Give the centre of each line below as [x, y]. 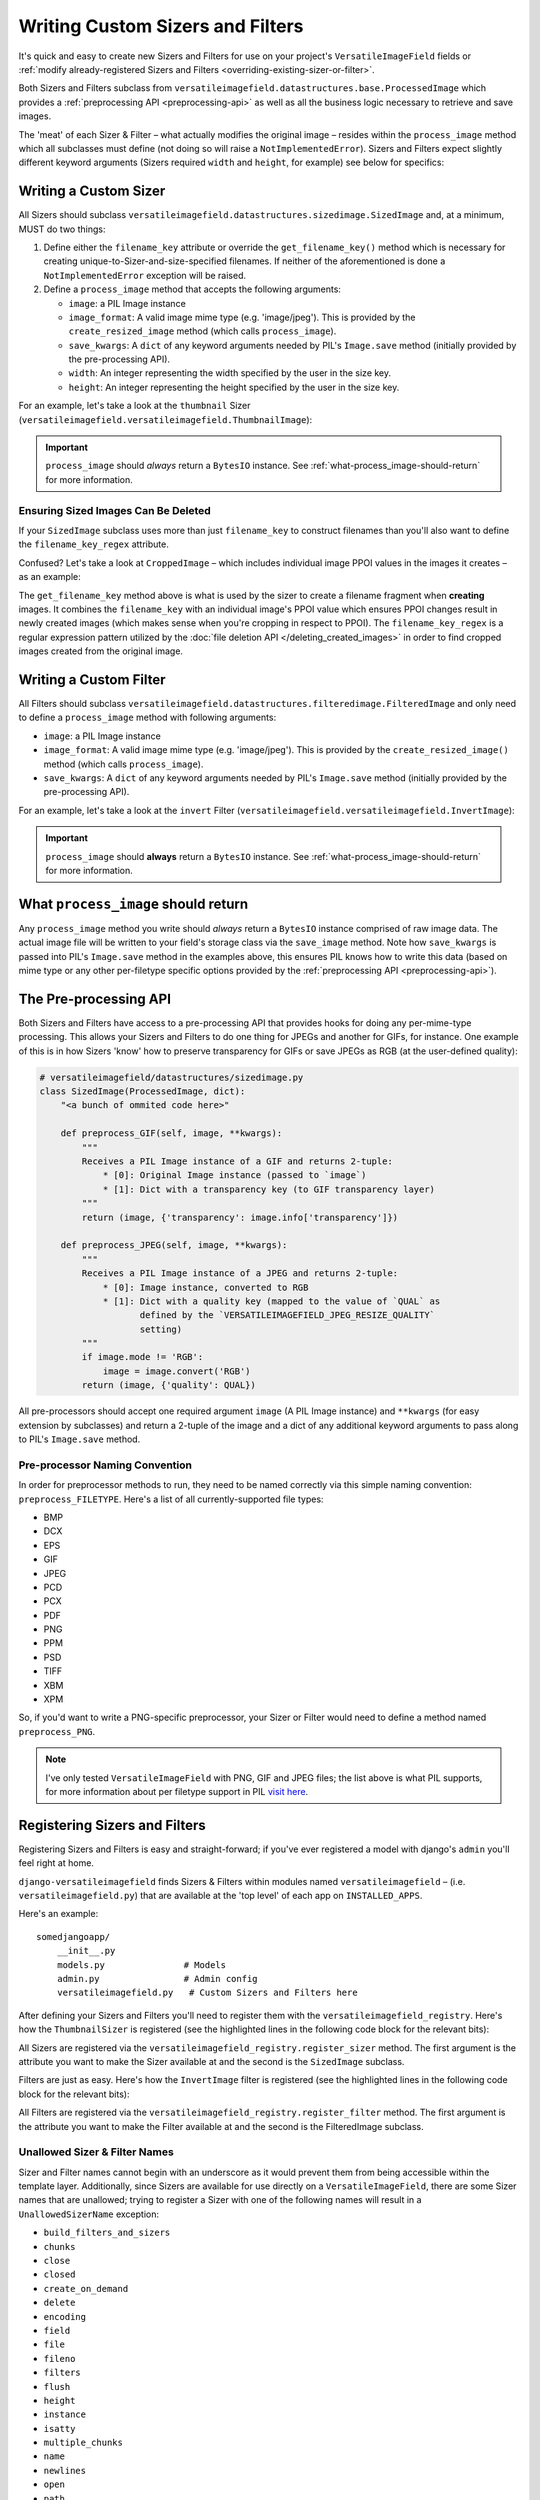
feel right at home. [56, 1863]
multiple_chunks [83, 2443]
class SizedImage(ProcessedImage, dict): [142, 1091]
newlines [65, 2470]
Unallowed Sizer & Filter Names [96, 2152]
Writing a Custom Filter [92, 679]
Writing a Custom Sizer [92, 191]
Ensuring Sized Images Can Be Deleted [115, 510]
